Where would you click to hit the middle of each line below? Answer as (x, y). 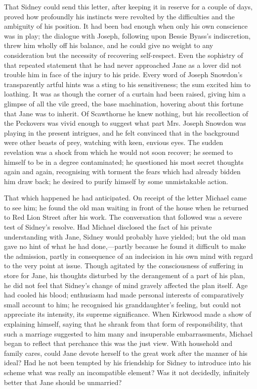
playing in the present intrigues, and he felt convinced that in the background (122, 132)
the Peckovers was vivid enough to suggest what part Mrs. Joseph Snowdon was (125, 123)
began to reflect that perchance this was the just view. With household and (118, 343)
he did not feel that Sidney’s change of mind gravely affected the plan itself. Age (126, 285)
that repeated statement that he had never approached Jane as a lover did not (123, 65)
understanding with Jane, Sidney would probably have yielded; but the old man (125, 236)
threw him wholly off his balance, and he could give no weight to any (109, 45)
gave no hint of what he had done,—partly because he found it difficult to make (125, 246)
